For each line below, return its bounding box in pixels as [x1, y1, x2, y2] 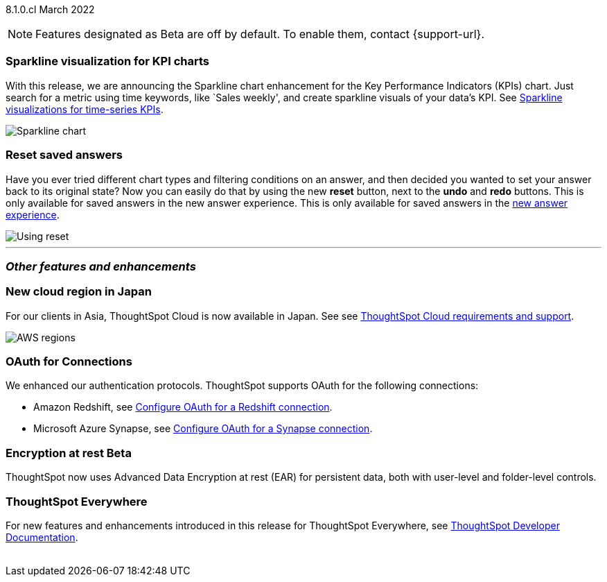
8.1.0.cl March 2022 [6, 3, 95, 15]
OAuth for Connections [6, 354, 132, 368]
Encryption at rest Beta [6, 445, 132, 460]
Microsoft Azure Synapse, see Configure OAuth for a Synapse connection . [33, 422, 373, 435]
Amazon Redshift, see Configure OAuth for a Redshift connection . [33, 401, 333, 413]
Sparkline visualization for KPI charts [6, 54, 209, 69]
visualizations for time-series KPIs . [6, 103, 164, 115]
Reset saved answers [6, 148, 123, 162]
